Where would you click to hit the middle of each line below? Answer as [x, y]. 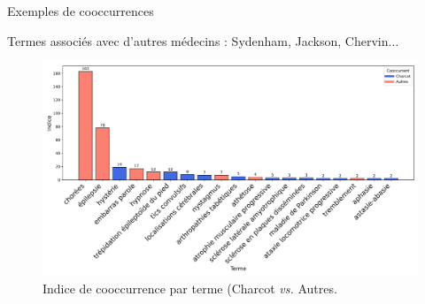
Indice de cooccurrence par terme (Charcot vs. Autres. [190, 288]
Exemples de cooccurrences [81, 11]
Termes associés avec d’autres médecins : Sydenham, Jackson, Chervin [198, 40]
